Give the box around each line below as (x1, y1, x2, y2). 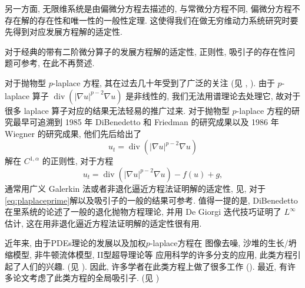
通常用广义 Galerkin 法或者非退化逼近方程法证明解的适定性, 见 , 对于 (5, 182, 266, 194)
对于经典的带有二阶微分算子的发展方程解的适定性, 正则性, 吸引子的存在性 (5, 45, 287, 57)
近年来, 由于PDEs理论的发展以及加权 (5, 237, 146, 249)
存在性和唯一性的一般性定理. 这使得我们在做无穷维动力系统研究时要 (37, 14, 299, 26)
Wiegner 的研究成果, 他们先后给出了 (5, 127, 142, 139)
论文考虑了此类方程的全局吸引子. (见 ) (12, 271, 160, 284)
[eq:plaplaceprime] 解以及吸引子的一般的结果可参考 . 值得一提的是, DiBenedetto (5, 194, 298, 206)
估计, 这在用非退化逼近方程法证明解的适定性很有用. (5, 217, 202, 229)
